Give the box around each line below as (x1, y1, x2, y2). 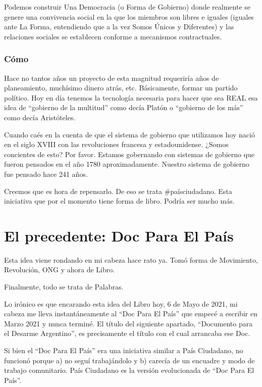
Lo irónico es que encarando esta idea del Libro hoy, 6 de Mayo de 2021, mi (4, 298, 238, 309)
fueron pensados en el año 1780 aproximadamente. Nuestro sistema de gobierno (4, 159, 249, 169)
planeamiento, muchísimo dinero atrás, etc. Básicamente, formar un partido (4, 82, 238, 93)
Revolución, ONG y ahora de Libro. (4, 264, 115, 275)
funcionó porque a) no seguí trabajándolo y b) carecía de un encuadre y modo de (4, 355, 255, 365)
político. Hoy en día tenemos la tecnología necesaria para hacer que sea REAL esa (4, 92, 258, 103)
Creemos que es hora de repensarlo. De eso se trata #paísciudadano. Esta (4, 185, 232, 196)
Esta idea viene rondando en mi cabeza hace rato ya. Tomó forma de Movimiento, (4, 254, 258, 265)
